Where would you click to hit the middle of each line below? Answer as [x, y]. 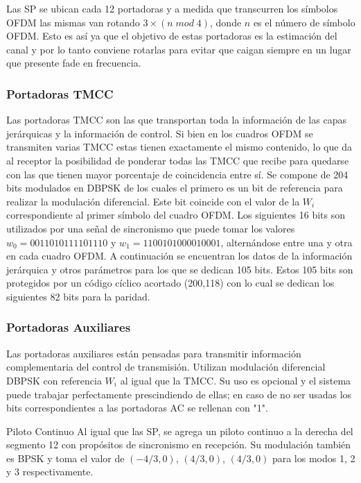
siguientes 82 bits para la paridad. [78, 296]
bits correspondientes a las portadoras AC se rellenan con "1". [137, 408]
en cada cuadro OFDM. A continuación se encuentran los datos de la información [179, 256]
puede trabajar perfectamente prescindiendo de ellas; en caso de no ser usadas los [179, 394]
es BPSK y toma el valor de [65, 458]
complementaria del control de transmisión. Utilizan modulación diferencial [166, 367]
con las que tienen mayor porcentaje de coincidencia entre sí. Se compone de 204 [177, 174]
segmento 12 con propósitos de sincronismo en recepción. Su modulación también [179, 444]
